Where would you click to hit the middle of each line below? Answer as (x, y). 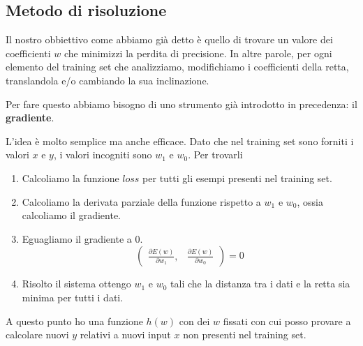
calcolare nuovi (37, 334)
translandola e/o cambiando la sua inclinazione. (108, 80)
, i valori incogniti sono (103, 155)
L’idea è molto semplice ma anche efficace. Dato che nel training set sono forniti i (180, 141)
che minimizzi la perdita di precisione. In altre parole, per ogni (198, 53)
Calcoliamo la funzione (71, 178)
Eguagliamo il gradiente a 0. (82, 238)
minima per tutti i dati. (73, 297)
